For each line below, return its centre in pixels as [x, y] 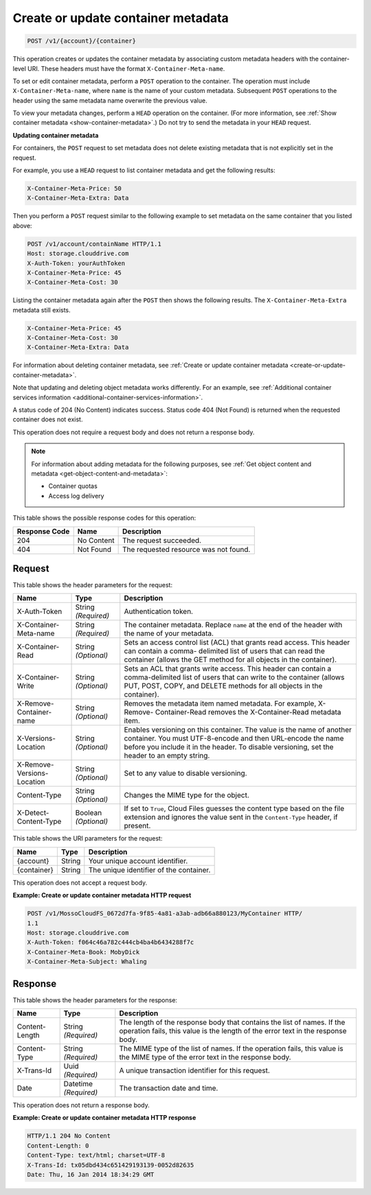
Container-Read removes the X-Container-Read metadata [248, 712]
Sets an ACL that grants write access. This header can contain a [228, 669]
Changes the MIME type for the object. [187, 795]
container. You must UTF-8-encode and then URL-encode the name [234, 739]
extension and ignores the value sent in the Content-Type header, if [231, 817]
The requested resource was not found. [186, 549]
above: [22, 225]
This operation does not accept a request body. [80, 882]
